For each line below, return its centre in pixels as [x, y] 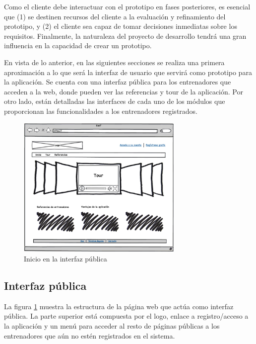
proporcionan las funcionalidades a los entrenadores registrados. [101, 111]
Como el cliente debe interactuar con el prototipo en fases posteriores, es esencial [127, 6]
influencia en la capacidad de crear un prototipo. [78, 45]
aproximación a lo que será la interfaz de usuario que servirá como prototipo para [128, 72]
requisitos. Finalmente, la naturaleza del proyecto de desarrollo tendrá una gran [125, 36]
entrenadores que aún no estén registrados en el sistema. [90, 335]
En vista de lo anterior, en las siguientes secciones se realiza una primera [114, 62]
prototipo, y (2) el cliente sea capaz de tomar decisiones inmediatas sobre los [121, 26]
